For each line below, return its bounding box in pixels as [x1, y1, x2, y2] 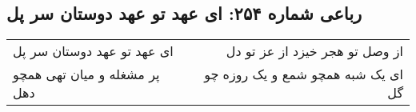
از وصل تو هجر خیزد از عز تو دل [226, 42, 403, 61]
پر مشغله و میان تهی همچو [13, 65, 160, 84]
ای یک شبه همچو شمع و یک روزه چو [204, 65, 403, 84]
